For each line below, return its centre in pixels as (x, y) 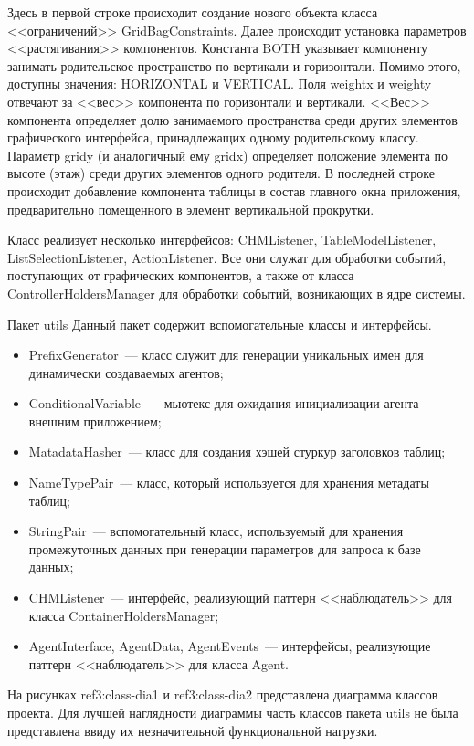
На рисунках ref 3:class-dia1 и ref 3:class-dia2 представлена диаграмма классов (223, 694)
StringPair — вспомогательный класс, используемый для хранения (216, 531)
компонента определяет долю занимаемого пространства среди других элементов (232, 119)
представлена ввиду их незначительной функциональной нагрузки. (193, 730)
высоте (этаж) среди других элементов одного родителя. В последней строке (221, 173)
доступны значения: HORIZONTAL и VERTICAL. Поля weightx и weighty (220, 84)
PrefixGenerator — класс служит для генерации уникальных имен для (226, 355)
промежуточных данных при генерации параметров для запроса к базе (225, 548)
